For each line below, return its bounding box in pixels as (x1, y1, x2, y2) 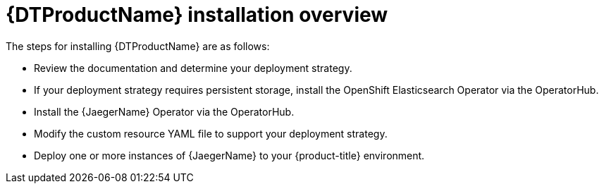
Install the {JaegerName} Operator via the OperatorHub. (34, 105, 295, 118)
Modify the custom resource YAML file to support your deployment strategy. (34, 127, 388, 140)
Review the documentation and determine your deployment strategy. (34, 61, 352, 74)
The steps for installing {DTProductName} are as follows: (6, 39, 270, 52)
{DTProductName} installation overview (6, 3, 388, 27)
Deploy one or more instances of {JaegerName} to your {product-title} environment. (34, 149, 425, 161)
